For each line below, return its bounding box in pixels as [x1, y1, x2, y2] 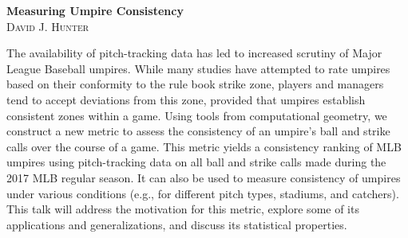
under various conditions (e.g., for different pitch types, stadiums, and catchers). [6, 185, 399, 201]
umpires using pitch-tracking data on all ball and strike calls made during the [6, 154, 386, 170]
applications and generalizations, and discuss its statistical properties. [6, 216, 347, 232]
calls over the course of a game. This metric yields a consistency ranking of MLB [6, 138, 402, 154]
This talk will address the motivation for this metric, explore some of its [6, 201, 359, 217]
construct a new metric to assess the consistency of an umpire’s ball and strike [6, 123, 390, 139]
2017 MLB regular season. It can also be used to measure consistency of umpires [6, 169, 401, 185]
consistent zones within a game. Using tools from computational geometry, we [6, 107, 387, 123]
